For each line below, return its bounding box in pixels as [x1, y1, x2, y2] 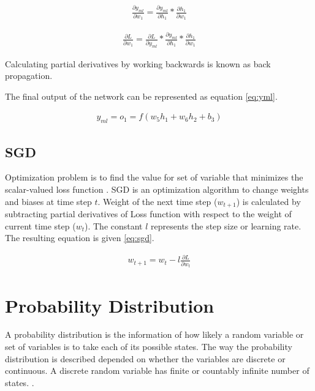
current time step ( [5, 219, 76, 232]
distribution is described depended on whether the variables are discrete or [5, 352, 286, 365]
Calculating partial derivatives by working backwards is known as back [5, 57, 271, 70]
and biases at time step [5, 195, 92, 207]
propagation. [5, 69, 53, 82]
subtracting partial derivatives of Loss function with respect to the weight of [5, 207, 292, 220]
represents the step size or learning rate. [151, 219, 302, 232]
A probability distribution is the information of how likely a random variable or [5, 328, 304, 341]
